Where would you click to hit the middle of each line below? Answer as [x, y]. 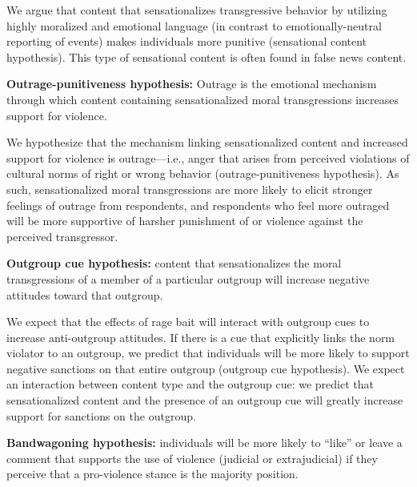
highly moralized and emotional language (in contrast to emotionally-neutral [194, 25]
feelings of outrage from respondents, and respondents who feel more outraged [198, 205]
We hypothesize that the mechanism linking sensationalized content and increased [207, 142]
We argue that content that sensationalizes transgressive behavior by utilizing [197, 10]
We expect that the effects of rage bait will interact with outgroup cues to [188, 322]
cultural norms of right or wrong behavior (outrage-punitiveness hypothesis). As [203, 173]
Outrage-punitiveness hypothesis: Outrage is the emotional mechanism [192, 84]
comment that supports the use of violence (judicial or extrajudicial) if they [192, 458]
